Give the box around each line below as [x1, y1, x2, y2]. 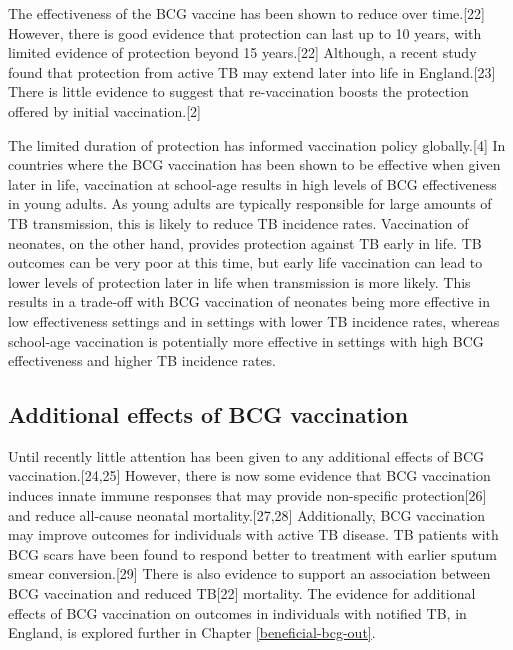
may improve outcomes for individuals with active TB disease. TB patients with [8, 524, 499, 545]
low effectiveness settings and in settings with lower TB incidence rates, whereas [8, 310, 500, 331]
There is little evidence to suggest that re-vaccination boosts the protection [8, 81, 469, 102]
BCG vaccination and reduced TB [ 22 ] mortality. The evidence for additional [8, 583, 476, 604]
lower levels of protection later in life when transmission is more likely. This [8, 271, 471, 292]
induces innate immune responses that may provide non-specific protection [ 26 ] [8, 485, 487, 506]
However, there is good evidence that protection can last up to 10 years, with [8, 22, 482, 43]
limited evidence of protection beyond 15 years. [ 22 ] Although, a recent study [8, 42, 477, 63]
